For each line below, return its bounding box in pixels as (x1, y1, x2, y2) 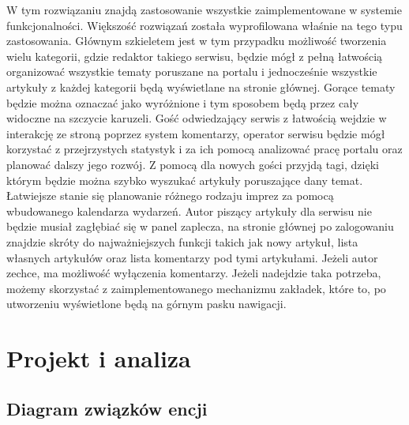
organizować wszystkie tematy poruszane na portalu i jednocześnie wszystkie (6, 63, 377, 80)
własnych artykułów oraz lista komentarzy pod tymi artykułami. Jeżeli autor (6, 249, 378, 265)
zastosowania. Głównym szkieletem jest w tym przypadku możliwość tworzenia (6, 32, 387, 49)
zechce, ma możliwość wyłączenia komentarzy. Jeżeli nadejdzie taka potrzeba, (6, 265, 381, 281)
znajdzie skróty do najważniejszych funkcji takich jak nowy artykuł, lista (6, 233, 358, 250)
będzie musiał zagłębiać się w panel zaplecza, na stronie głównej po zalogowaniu (6, 218, 394, 235)
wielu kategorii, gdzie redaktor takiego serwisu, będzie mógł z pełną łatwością (6, 47, 383, 64)
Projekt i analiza (6, 342, 191, 374)
